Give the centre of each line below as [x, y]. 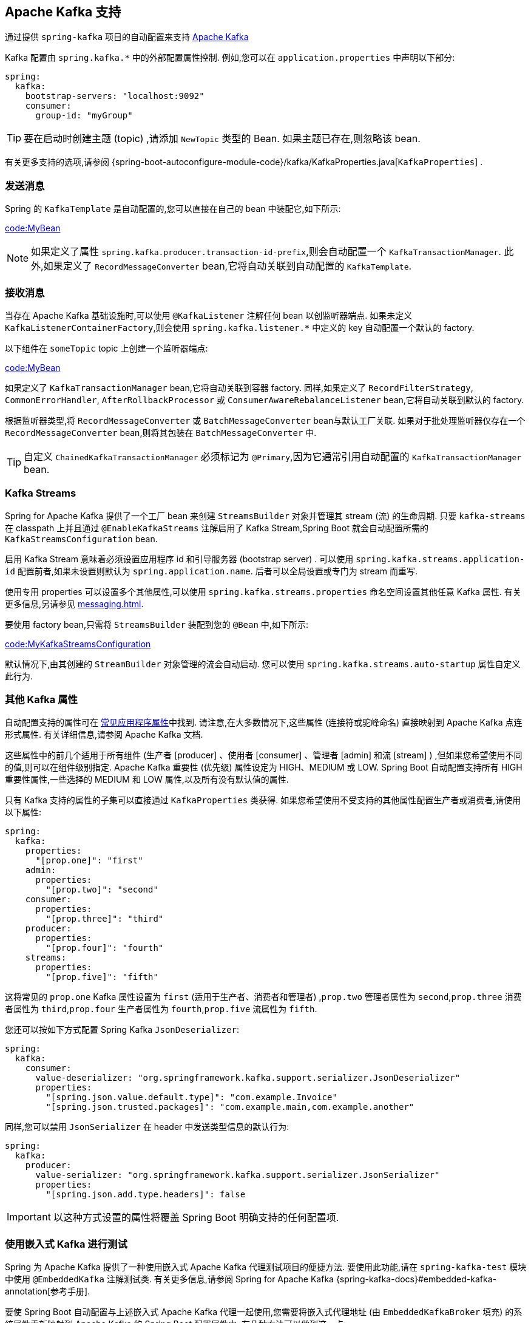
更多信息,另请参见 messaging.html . [74, 604]
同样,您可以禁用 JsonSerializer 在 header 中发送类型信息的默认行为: [147, 1127]
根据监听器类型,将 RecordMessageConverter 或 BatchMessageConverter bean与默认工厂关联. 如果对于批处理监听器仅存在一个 [265, 420]
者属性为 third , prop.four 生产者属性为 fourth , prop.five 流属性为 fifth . [161, 1009]
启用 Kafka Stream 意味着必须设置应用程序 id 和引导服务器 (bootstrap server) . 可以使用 [179, 559]
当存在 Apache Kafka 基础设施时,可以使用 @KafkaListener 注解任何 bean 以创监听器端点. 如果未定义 [209, 315]
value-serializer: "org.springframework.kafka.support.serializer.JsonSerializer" [238, 1175]
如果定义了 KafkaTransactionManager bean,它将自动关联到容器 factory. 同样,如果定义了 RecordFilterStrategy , [239, 387]
